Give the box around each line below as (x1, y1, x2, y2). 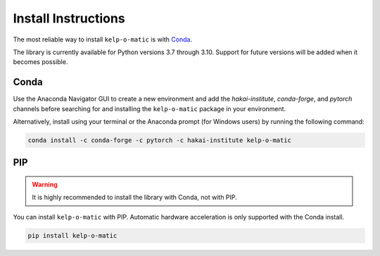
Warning (32, 180, 58, 188)
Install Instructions (13, 11, 126, 26)
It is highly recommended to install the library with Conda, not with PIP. (32, 193, 237, 202)
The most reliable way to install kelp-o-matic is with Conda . (13, 35, 193, 44)
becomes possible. (13, 58, 68, 66)
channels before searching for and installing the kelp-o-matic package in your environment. (13, 104, 286, 113)
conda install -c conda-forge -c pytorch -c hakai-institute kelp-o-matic (27, 136, 292, 144)
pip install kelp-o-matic (27, 231, 118, 239)
